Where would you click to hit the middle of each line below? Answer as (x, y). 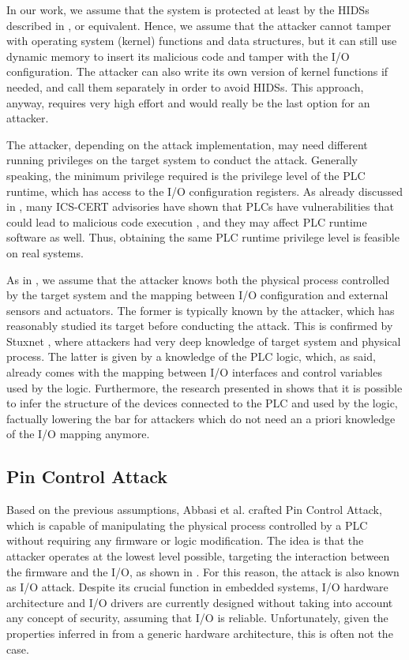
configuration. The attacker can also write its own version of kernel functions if (197, 71)
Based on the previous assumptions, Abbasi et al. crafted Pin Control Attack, (194, 510)
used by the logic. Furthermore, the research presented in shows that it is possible (204, 387)
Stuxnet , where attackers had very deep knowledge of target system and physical (204, 341)
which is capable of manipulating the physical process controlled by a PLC (187, 525)
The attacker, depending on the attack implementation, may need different (187, 144)
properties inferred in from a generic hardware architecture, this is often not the (200, 633)
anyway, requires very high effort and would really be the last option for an (188, 102)
